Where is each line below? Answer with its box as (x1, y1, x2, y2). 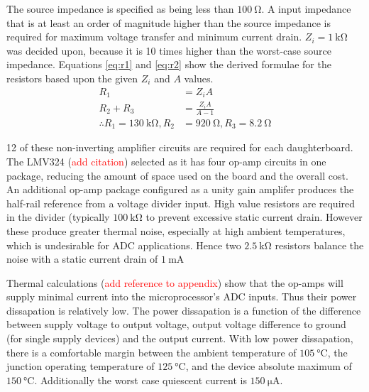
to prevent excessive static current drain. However (145, 209, 363, 224)
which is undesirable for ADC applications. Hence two (6, 237, 241, 252)
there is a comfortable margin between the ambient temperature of (6, 344, 297, 359)
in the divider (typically (6, 209, 110, 224)
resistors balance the (275, 237, 364, 252)
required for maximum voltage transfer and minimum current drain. (6, 29, 302, 44)
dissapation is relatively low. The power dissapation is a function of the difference (6, 303, 361, 317)
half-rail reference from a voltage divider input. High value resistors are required (6, 195, 356, 210)
